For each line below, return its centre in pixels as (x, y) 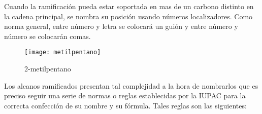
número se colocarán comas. (47, 36)
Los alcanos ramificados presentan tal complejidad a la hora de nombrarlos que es (131, 85)
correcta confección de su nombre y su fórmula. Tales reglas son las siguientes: (125, 105)
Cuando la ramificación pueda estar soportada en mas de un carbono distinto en (129, 6)
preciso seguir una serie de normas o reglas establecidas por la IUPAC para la (125, 96)
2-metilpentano (48, 69)
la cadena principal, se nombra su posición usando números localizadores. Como (128, 16)
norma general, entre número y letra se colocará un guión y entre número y (121, 26)
